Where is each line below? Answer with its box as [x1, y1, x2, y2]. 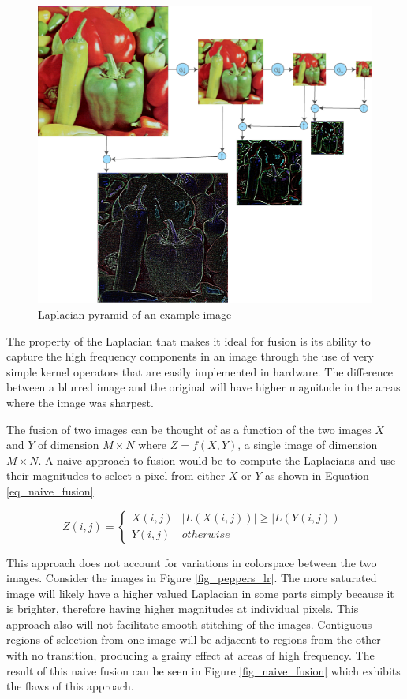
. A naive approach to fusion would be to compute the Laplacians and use [38, 451, 396, 468]
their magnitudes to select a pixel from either [6, 467, 226, 484]
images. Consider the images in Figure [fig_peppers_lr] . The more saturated [6, 570, 377, 586]
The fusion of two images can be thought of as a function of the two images [6, 421, 372, 437]
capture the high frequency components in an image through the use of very [6, 348, 374, 364]
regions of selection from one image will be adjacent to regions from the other [6, 631, 381, 648]
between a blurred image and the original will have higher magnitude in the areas [6, 379, 401, 395]
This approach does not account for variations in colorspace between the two [6, 554, 377, 570]
